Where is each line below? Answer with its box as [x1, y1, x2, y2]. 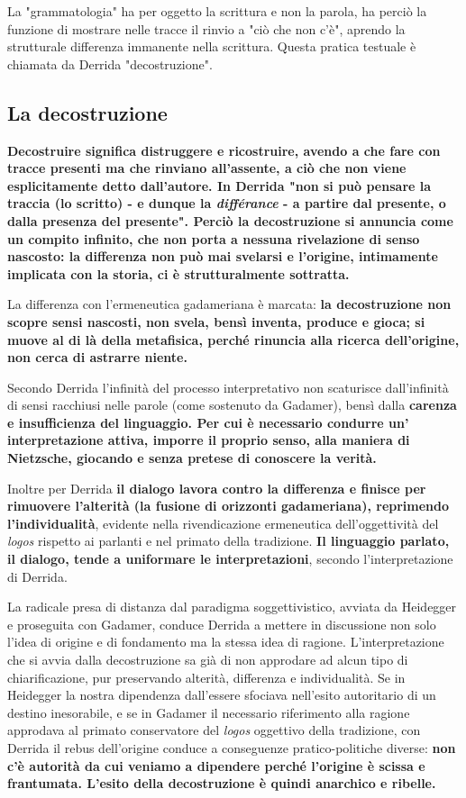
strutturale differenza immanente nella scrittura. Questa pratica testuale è [7, 37, 416, 56]
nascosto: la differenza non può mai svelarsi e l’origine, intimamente [7, 247, 438, 266]
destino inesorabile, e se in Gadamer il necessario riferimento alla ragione [7, 703, 410, 721]
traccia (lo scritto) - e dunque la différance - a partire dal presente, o [7, 194, 446, 213]
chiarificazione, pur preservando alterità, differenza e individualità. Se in [7, 667, 406, 686]
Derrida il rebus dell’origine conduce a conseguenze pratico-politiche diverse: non [7, 738, 456, 757]
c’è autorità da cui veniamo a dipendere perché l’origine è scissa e [7, 756, 425, 775]
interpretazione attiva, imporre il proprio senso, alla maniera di [7, 431, 410, 449]
